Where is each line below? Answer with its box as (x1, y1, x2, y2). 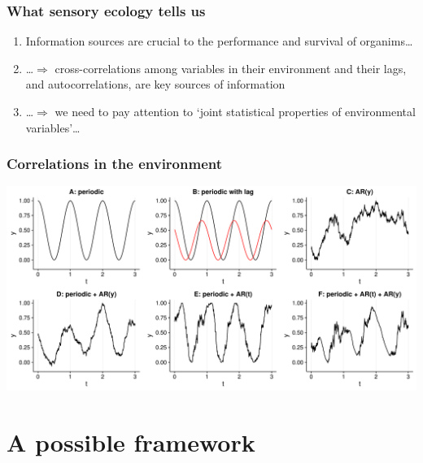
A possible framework (7, 426, 255, 459)
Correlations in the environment (7, 154, 223, 174)
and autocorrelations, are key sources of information (25, 76, 286, 93)
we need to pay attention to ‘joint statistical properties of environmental (55, 103, 416, 119)
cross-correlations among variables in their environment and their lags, (55, 59, 407, 76)
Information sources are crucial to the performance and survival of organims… (25, 32, 413, 50)
